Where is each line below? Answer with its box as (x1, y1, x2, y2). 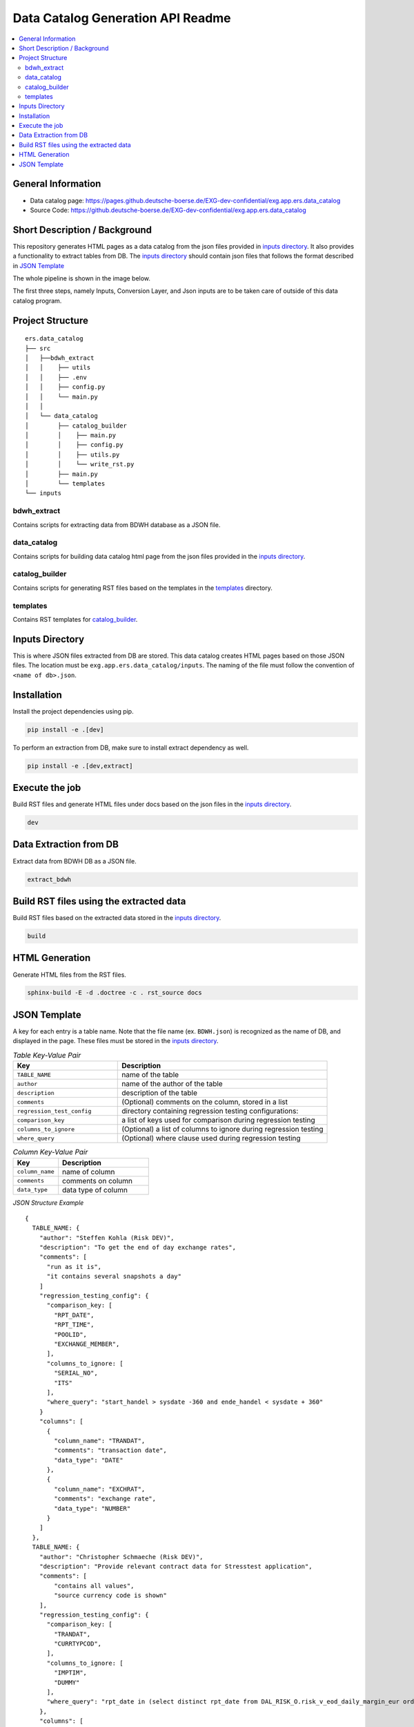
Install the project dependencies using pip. (12, 707, 134, 715)
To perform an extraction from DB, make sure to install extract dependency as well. (12, 743, 249, 752)
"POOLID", (54, 1330, 88, 1338)
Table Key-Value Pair (12, 1050, 81, 1060)
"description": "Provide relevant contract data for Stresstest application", (39, 1562, 313, 1570)
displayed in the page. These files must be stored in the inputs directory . (12, 1037, 219, 1045)
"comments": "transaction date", (54, 1447, 167, 1454)
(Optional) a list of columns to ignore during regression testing (121, 1125, 324, 1134)
